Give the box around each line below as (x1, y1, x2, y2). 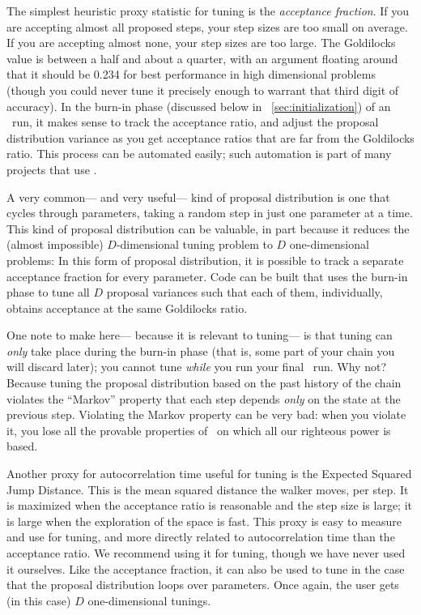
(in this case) (6, 592, 71, 609)
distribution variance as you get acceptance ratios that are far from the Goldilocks (6, 129, 415, 146)
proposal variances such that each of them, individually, (106, 284, 383, 301)
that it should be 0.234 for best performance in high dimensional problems (6, 66, 376, 83)
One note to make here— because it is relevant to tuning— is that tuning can (6, 327, 393, 344)
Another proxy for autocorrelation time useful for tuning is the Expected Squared (6, 465, 412, 482)
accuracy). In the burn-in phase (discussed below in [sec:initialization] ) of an (6, 97, 391, 114)
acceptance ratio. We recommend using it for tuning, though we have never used (6, 545, 406, 561)
